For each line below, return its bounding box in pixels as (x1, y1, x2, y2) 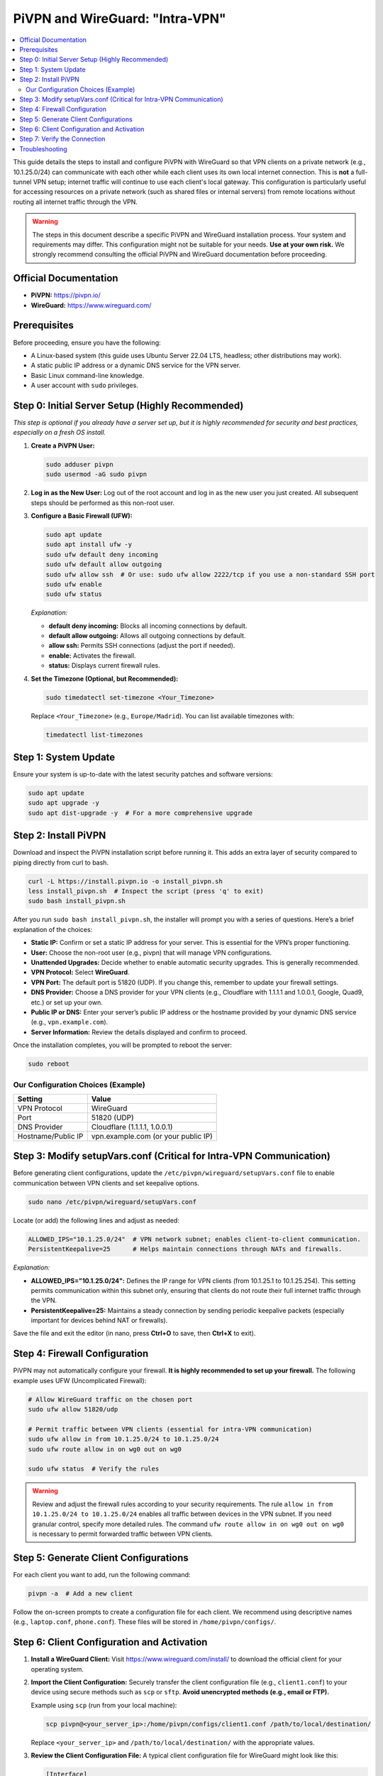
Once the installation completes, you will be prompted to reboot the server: (13, 1041, 232, 1049)
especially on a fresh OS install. (13, 428, 106, 437)
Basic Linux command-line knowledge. (30, 371, 145, 379)
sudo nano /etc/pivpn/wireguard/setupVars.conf (28, 1198, 196, 1206)
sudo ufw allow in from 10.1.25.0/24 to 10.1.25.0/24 (28, 1435, 219, 1444)
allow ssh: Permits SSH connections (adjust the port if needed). (48, 641, 235, 650)
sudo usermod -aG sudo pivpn (45, 470, 148, 479)
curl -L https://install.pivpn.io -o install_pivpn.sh (28, 877, 223, 885)
